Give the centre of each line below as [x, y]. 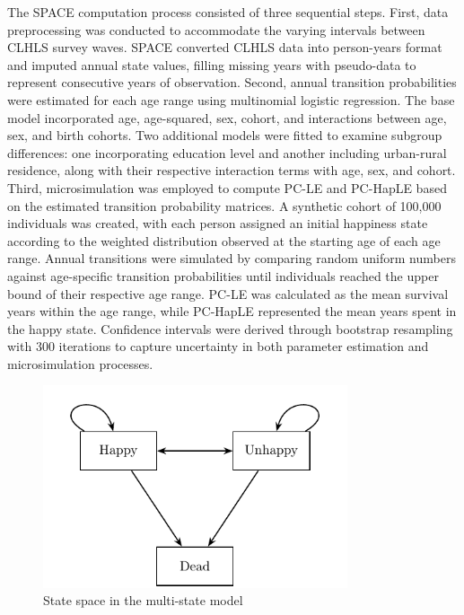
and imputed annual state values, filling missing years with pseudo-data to [212, 64]
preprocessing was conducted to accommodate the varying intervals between [216, 29]
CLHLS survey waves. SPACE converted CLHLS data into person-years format [225, 47]
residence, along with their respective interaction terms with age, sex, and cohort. [232, 170]
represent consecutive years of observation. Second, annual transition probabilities [232, 82]
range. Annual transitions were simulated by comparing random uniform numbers [232, 258]
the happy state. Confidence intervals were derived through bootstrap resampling [230, 328]
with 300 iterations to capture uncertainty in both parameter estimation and [218, 346]
